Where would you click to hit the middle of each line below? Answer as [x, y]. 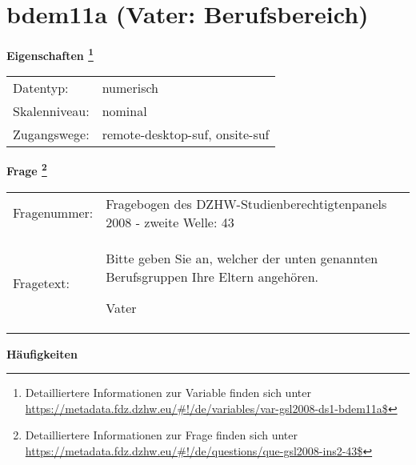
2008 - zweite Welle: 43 [170, 222]
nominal [124, 111]
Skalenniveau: [51, 111]
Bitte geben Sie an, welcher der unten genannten [242, 258]
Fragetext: [41, 283]
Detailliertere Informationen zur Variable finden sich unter [168, 393]
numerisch [130, 88]
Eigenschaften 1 [50, 54]
